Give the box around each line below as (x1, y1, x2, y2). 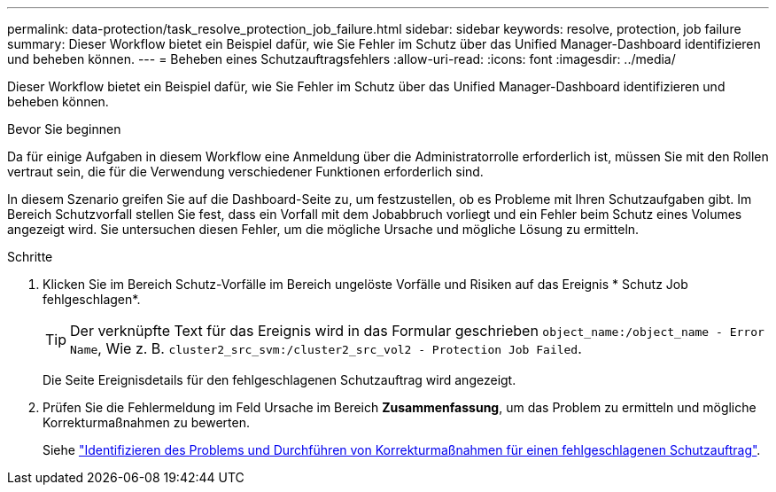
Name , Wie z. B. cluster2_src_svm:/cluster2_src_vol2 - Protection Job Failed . (70, 340, 582, 357)
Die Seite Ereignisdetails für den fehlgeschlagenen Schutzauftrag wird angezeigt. (43, 372, 516, 387)
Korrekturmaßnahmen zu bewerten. (43, 415, 250, 430)
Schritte (7, 249, 53, 264)
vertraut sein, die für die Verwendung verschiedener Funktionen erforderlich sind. (7, 164, 484, 179)
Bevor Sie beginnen (7, 121, 121, 137)
